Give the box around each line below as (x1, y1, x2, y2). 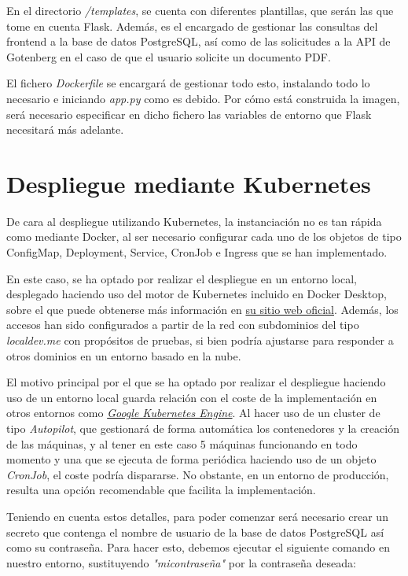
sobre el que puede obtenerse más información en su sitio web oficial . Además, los (6, 301, 399, 317)
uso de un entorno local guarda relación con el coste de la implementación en (6, 389, 377, 405)
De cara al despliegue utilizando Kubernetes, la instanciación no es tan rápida (6, 212, 382, 229)
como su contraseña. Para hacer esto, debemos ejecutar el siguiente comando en (6, 539, 390, 556)
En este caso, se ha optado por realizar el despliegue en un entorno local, (6, 270, 357, 286)
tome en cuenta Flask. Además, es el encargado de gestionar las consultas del (6, 17, 378, 34)
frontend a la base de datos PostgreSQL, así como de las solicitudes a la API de (6, 33, 391, 50)
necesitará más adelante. (6, 121, 124, 138)
